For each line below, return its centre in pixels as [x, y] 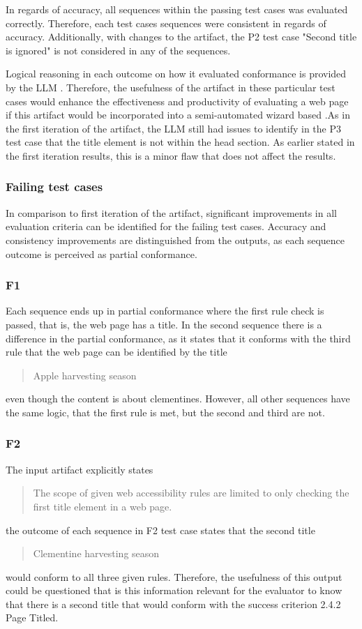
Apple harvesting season [85, 375]
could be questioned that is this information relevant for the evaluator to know [174, 590]
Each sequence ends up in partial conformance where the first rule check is [165, 311]
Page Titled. [32, 617]
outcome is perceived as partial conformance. [101, 253]
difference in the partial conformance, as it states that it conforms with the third [178, 338]
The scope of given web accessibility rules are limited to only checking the [191, 493]
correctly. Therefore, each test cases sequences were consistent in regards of [166, 23]
